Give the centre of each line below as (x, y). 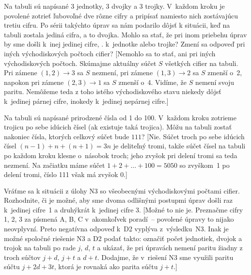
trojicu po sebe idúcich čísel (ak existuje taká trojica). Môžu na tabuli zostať (118, 127)
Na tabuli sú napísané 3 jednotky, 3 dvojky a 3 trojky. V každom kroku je (114, 6)
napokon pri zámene (34, 82)
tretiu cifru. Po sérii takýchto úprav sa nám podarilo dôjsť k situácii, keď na (117, 25)
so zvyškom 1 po (204, 165)
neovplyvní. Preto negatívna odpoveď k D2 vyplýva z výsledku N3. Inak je (116, 229)
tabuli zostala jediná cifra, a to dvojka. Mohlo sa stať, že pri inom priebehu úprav (125, 34)
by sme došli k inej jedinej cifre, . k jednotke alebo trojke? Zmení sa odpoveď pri (125, 44)
